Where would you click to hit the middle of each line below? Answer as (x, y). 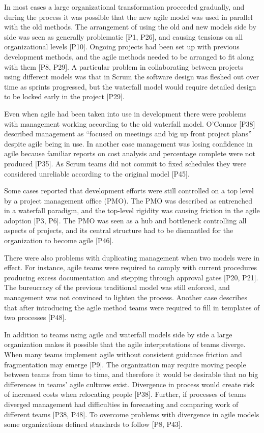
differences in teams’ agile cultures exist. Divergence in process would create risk (129, 384)
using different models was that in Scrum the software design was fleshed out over (132, 77)
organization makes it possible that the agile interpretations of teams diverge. (125, 344)
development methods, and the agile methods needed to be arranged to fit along (129, 56)
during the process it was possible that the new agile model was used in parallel (128, 17)
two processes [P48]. (35, 317)
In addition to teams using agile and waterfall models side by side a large (118, 334)
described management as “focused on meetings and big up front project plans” (128, 134)
